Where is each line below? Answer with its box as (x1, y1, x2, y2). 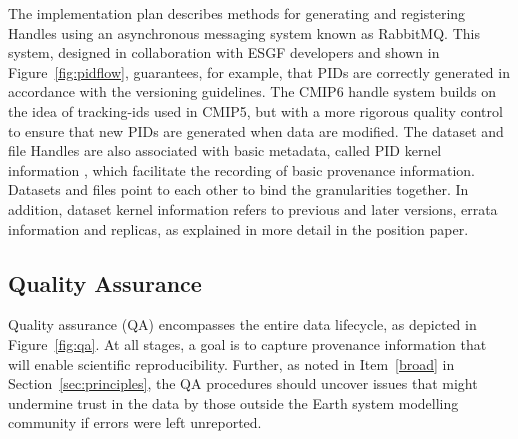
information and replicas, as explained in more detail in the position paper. (8, 218, 469, 239)
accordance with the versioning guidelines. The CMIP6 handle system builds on (8, 81, 496, 102)
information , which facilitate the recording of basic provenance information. (8, 159, 475, 180)
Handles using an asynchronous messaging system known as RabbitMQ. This (8, 22, 480, 43)
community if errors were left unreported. (8, 412, 262, 433)
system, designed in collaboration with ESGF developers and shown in (8, 42, 440, 63)
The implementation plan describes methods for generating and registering (8, 3, 466, 23)
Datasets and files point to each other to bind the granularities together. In (8, 179, 469, 200)
